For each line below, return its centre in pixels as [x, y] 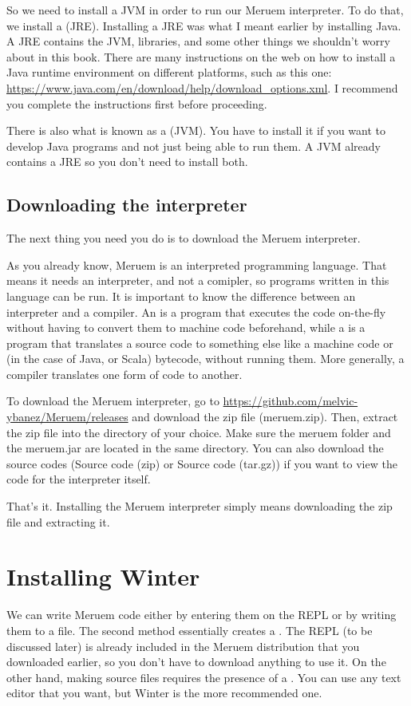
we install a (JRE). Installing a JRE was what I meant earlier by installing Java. [204, 25]
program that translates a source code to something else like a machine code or [200, 343]
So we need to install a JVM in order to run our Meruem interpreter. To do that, [205, 10]
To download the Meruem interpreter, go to [113, 401]
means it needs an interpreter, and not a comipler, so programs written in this [198, 280]
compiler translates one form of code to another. [124, 374]
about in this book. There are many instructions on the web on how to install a [201, 56]
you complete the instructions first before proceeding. [137, 103]
